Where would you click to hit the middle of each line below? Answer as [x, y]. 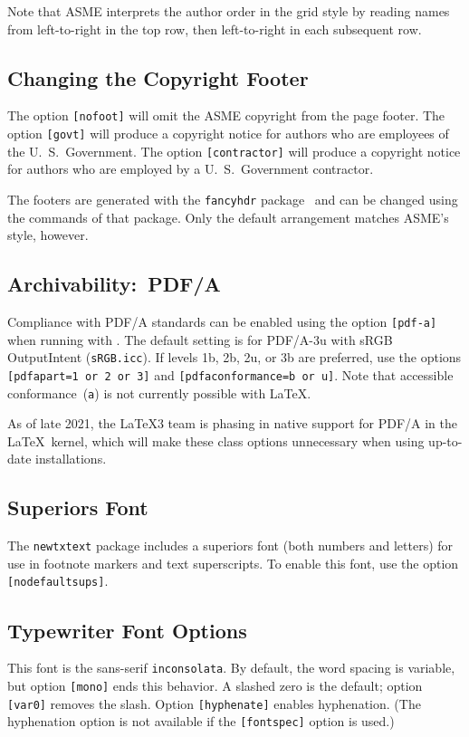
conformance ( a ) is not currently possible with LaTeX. [159, 392]
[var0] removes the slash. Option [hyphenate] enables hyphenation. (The [214, 703]
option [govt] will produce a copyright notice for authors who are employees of [228, 134]
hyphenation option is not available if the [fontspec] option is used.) [201, 721]
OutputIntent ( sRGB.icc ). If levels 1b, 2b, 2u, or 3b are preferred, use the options [234, 357]
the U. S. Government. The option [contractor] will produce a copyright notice [234, 151]
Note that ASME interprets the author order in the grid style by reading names [229, 11]
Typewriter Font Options [127, 630]
